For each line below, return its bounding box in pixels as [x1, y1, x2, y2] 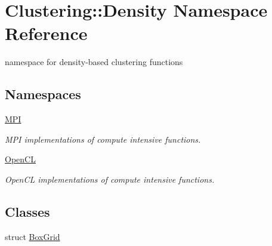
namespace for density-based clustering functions [5, 56, 183, 68]
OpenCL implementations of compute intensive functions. [5, 173, 215, 185]
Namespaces [5, 85, 81, 103]
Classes [5, 202, 50, 220]
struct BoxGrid [5, 230, 60, 242]
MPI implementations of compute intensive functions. [5, 133, 201, 145]
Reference [5, 21, 88, 45]
